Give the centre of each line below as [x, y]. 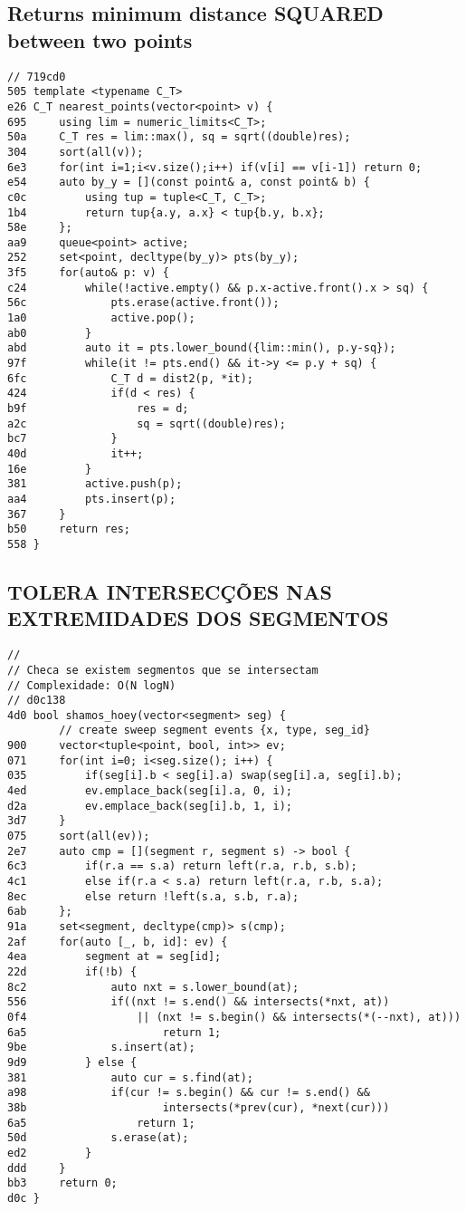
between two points [100, 39]
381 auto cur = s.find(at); [131, 1077]
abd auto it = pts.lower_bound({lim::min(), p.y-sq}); [202, 348]
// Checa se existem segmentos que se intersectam [163, 670]
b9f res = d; [98, 409]
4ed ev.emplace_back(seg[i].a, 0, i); [150, 791]
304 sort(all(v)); [76, 152]
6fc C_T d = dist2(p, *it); [131, 378]
